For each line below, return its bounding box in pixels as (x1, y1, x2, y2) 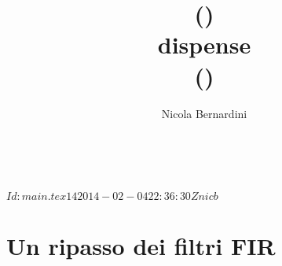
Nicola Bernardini (161, 105, 247, 121)
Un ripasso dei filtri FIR (6, 229, 276, 261)
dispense (157, 28, 251, 61)
